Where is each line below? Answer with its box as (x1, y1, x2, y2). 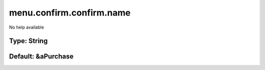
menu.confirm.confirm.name (9, 7, 131, 18)
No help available (9, 24, 44, 30)
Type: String (9, 37, 48, 45)
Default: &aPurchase (9, 52, 74, 61)
